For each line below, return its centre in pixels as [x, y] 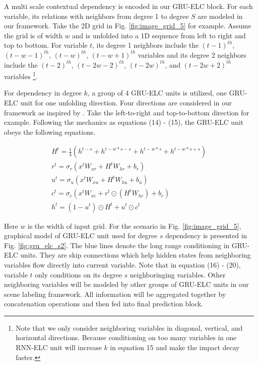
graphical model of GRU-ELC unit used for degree [81, 235]
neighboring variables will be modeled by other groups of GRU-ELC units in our [127, 284]
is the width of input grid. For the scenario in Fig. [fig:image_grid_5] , [134, 226]
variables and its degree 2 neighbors [192, 54]
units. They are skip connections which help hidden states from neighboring [136, 255]
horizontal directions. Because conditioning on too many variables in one [126, 337]
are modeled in [220, 16]
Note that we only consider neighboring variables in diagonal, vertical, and [129, 327]
